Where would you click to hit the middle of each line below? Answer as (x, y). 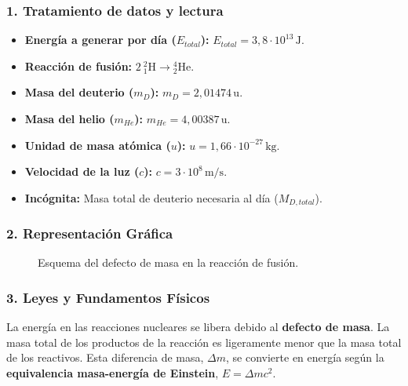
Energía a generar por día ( (100, 40)
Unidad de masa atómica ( (98, 145)
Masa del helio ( (69, 118)
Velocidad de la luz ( (82, 171)
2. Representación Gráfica (90, 233)
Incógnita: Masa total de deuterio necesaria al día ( (151, 197)
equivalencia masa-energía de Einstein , (113, 373)
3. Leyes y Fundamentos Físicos (108, 297)
